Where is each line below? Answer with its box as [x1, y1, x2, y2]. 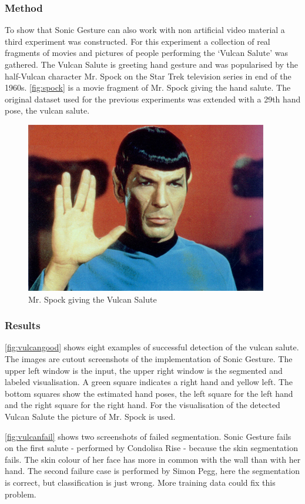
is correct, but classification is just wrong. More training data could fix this [5, 476, 276, 488]
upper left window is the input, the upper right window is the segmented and [5, 364, 283, 376]
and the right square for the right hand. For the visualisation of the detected [5, 399, 280, 411]
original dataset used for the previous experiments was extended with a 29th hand [5, 92, 301, 105]
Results [5, 318, 41, 333]
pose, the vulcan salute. [5, 104, 90, 117]
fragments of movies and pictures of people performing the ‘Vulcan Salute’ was [5, 47, 288, 59]
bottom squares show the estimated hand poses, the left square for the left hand [5, 387, 293, 399]
